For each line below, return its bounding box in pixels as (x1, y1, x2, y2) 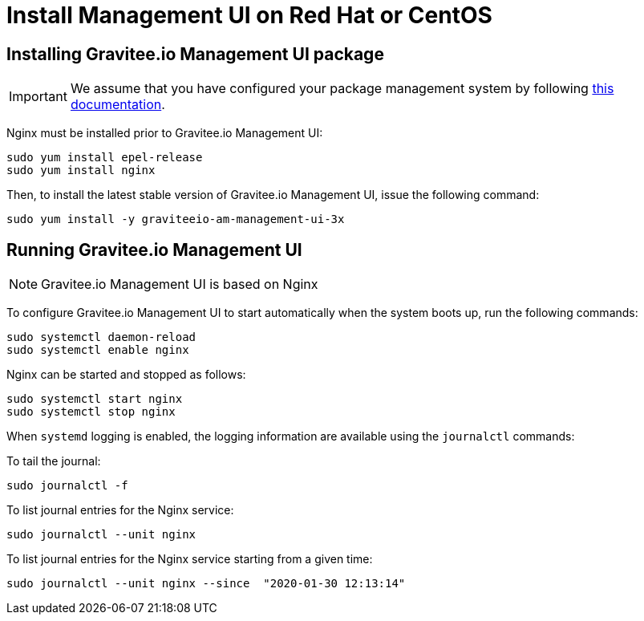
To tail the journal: (6, 454, 101, 469)
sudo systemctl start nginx (6, 392, 183, 406)
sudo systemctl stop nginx (6, 405, 176, 419)
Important (9, 88, 67, 105)
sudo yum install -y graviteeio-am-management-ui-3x (6, 213, 345, 226)
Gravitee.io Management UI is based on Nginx (41, 276, 318, 293)
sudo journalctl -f (6, 479, 128, 493)
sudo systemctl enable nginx (6, 343, 189, 357)
